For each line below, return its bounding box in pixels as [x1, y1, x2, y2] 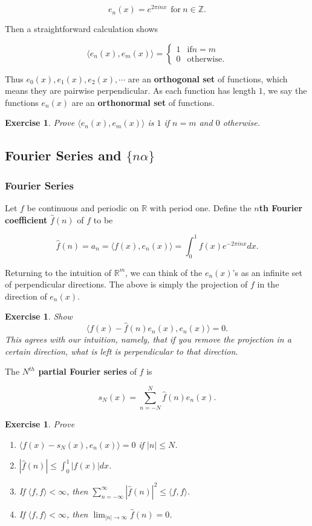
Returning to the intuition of [5, 266, 112, 278]
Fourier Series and [5, 146, 122, 165]
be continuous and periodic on [27, 202, 139, 214]
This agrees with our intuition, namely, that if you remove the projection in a [5, 333, 291, 346]
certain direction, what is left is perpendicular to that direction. [5, 344, 238, 357]
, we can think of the [125, 266, 203, 278]
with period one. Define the [149, 202, 252, 214]
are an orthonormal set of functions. [71, 96, 215, 108]
